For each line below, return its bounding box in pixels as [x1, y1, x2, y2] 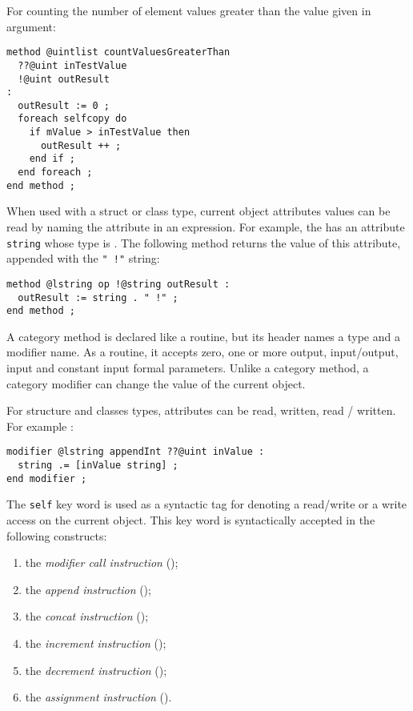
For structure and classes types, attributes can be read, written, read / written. [6, 402, 396, 419]
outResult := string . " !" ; [18, 291, 178, 303]
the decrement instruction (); [25, 661, 167, 678]
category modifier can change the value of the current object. [6, 375, 306, 392]
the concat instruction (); [25, 608, 149, 625]
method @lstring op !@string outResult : [6, 278, 231, 290]
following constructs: [6, 527, 107, 544]
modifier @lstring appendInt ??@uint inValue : [6, 446, 265, 458]
